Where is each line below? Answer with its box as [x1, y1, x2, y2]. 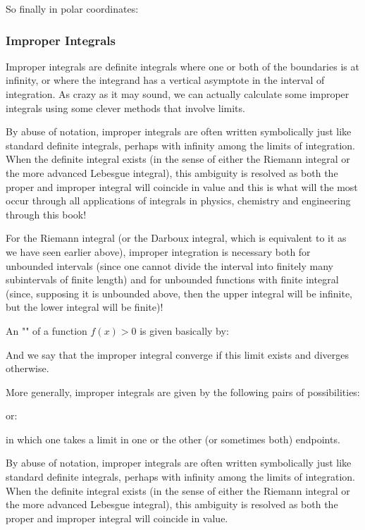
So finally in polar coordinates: [6, 1, 139, 16]
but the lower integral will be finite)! [6, 300, 163, 314]
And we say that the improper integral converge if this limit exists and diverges [6, 347, 349, 362]
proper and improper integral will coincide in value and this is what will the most [6, 179, 358, 194]
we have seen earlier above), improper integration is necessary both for [6, 244, 311, 259]
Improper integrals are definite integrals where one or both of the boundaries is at [6, 58, 359, 73]
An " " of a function [6, 323, 87, 338]
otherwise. [6, 361, 49, 376]
